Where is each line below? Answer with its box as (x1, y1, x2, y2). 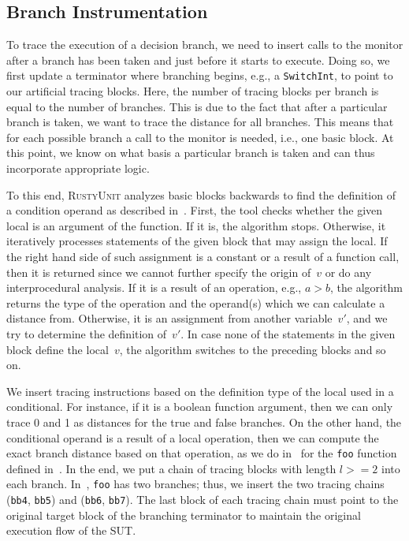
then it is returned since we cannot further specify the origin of (6, 263, 311, 280)
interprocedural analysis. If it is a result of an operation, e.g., (6, 279, 302, 296)
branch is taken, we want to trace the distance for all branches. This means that (6, 114, 394, 130)
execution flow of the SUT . (6, 522, 136, 539)
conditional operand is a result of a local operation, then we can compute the (6, 429, 379, 446)
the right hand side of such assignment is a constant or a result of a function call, (6, 248, 400, 264)
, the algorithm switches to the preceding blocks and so (119, 341, 386, 357)
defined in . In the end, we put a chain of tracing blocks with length (6, 460, 336, 476)
